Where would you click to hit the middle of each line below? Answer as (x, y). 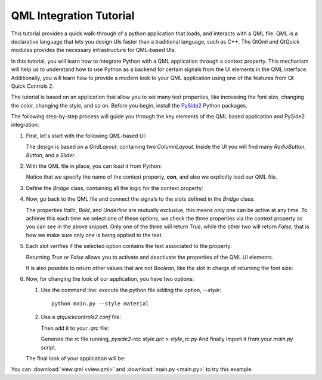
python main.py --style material (100, 304)
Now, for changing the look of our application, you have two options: (110, 279)
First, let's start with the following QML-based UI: (86, 136)
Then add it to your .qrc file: (75, 328)
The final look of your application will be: (76, 358)
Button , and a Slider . (51, 155)
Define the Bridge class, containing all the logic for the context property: (115, 188)
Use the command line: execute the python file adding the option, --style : (131, 290)
